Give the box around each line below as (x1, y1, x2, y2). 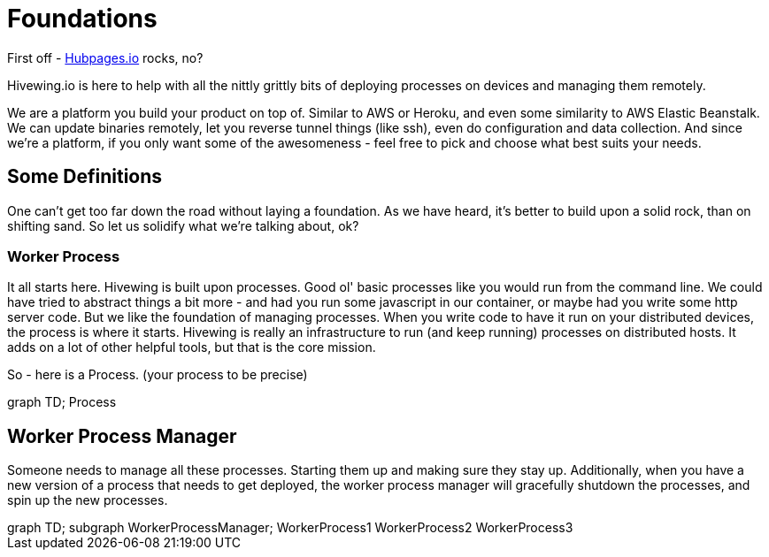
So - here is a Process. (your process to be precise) (7, 367, 308, 383)
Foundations (7, 4, 158, 34)
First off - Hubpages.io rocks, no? (7, 50, 204, 65)
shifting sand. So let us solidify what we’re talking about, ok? (7, 217, 359, 233)
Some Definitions (7, 165, 163, 188)
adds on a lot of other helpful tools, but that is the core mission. (7, 340, 376, 355)
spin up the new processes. (7, 492, 168, 508)
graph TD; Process (7, 394, 117, 410)
